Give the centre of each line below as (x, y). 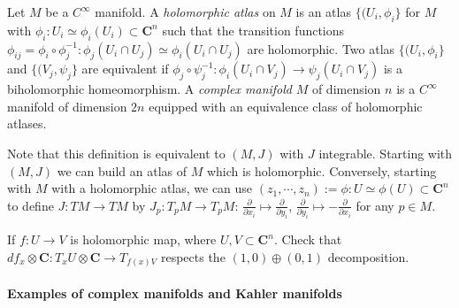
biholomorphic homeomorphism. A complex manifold (149, 89)
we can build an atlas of (122, 170)
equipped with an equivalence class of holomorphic (286, 106)
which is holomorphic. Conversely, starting (321, 170)
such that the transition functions (253, 30)
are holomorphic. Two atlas (321, 48)
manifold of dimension (67, 106)
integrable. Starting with (386, 153)
